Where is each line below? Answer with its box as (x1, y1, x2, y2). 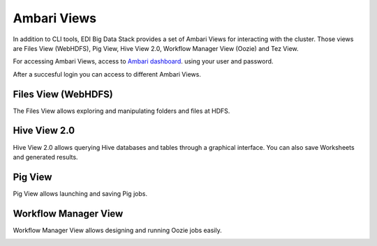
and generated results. (13, 153, 78, 161)
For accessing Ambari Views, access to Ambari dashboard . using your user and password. (13, 57, 274, 66)
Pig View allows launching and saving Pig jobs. (13, 189, 148, 198)
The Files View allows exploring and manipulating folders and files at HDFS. (13, 107, 230, 115)
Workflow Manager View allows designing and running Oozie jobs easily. (13, 226, 223, 234)
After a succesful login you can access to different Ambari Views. (13, 70, 202, 78)
